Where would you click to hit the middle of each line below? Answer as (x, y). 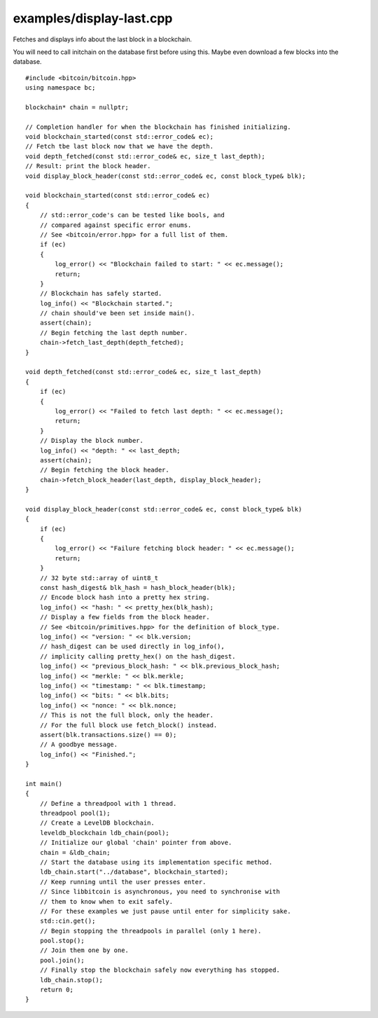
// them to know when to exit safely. (106, 901)
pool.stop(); (62, 941)
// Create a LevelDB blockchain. (97, 823)
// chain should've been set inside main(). (117, 313)
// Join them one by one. (84, 950)
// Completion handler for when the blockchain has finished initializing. (158, 127)
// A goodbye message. (79, 745)
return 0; (56, 990)
